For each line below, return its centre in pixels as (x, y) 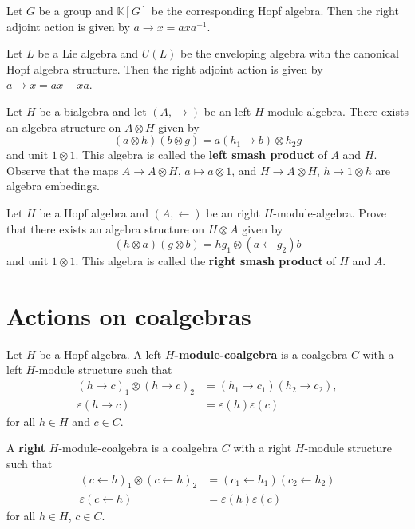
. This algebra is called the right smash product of (206, 261)
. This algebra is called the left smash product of (201, 155)
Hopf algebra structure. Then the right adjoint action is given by (165, 68)
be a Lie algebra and (88, 53)
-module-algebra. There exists (336, 111)
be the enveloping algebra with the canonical (290, 53)
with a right (263, 448)
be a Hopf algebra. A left (101, 354)
